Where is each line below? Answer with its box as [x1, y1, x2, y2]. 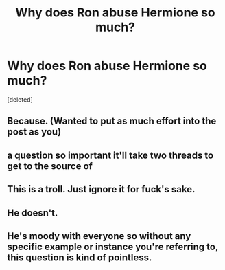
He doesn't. [7, 207, 58, 218]
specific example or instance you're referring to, [7, 240, 218, 252]
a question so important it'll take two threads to [7, 149, 214, 161]
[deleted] [7, 95, 33, 104]
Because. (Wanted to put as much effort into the [7, 115, 217, 127]
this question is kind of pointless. [7, 251, 152, 263]
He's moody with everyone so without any [7, 230, 191, 242]
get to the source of [7, 160, 93, 172]
